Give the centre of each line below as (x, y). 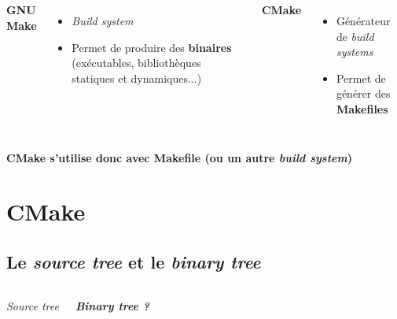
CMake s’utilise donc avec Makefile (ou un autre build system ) (179, 157)
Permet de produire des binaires (152, 47)
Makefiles (362, 108)
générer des (363, 93)
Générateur (363, 20)
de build (355, 36)
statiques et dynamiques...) (137, 78)
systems (355, 52)
